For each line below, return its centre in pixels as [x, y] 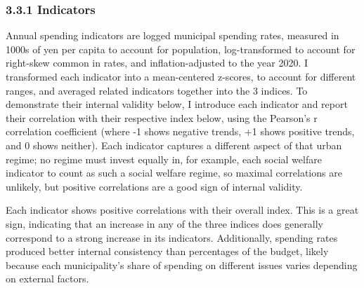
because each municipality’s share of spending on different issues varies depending [182, 265]
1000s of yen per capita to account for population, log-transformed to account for [181, 49]
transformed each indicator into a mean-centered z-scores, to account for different [181, 76]
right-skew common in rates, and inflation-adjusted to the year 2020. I [157, 63]
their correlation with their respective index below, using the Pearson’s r [162, 117]
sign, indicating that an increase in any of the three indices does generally [164, 223]
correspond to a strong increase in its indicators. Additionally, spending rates [172, 237]
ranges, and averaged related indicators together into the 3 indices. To [157, 90]
